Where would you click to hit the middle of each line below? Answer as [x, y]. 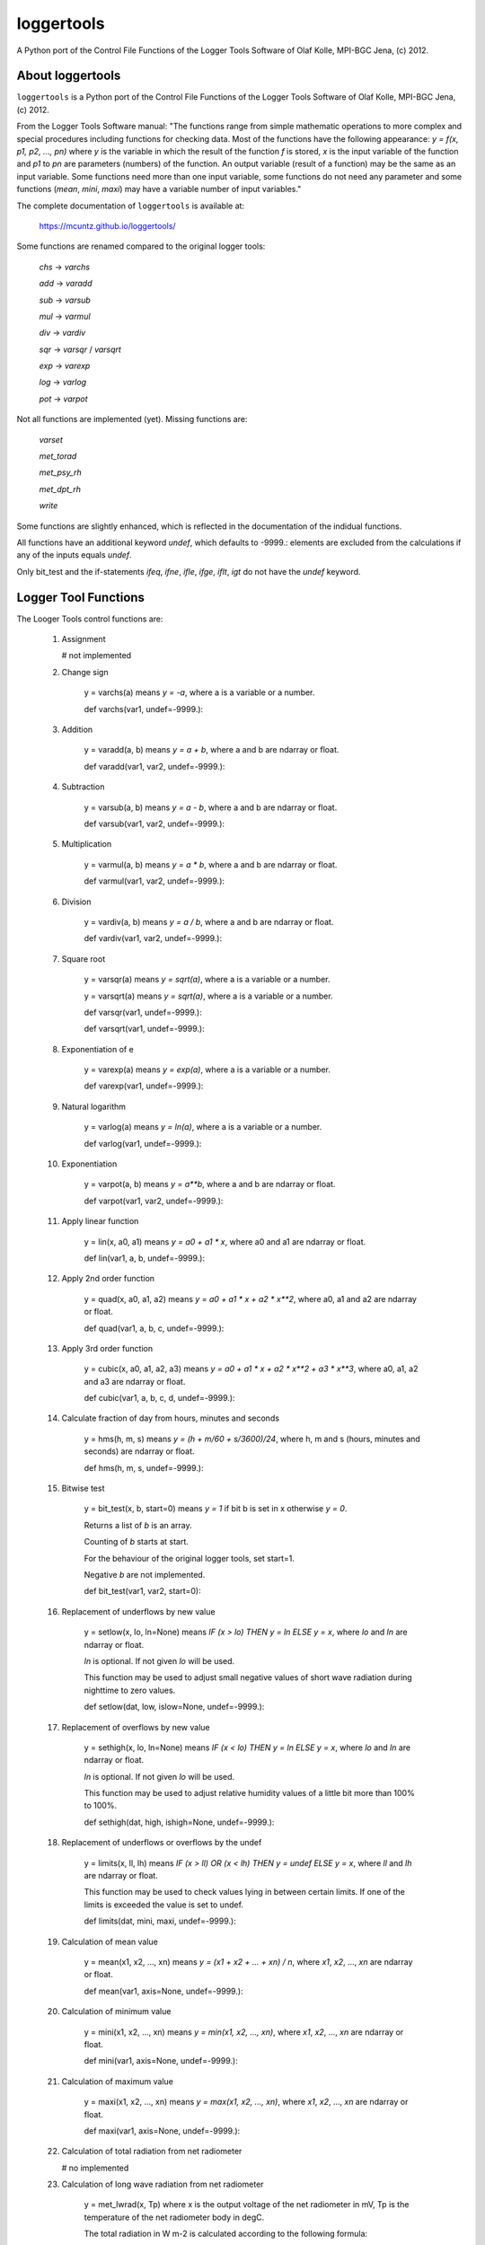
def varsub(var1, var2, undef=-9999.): [154, 823]
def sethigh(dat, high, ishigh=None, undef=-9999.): [179, 1822]
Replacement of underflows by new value [138, 1611]
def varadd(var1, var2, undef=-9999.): [154, 766]
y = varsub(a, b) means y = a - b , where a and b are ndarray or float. [211, 807]
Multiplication [87, 844]
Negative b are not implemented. [145, 1575]
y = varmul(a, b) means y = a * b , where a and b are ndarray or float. [211, 864]
